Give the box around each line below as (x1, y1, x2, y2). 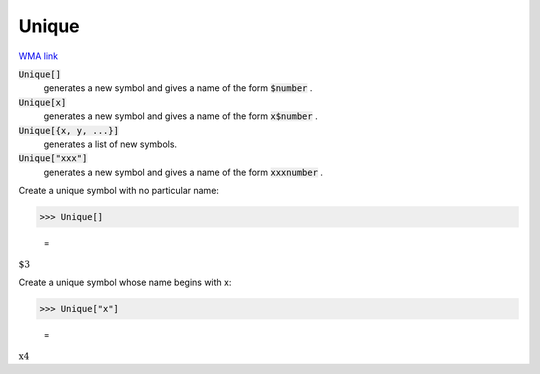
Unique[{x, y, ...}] (18, 125, 120, 136)
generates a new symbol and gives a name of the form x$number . (43, 110, 319, 122)
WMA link (18, 50, 59, 62)
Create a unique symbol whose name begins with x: (18, 276, 232, 289)
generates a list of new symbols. (43, 138, 178, 150)
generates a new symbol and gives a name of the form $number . (43, 82, 313, 94)
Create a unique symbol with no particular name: (18, 185, 220, 197)
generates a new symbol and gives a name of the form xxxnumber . (43, 166, 324, 178)
